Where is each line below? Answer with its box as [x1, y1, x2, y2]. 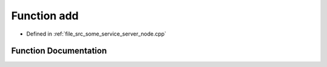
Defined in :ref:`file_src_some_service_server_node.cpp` [26, 30, 167, 37]
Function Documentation [11, 46, 107, 56]
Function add [11, 9, 79, 22]
